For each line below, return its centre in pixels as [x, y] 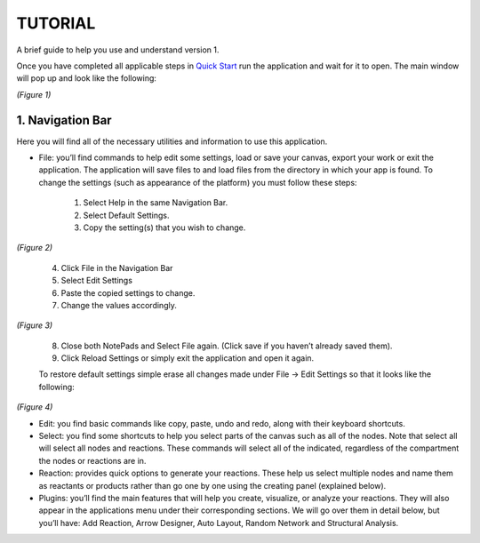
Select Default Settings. [126, 215]
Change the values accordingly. [119, 305]
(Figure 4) [35, 407]
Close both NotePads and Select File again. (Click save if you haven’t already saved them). [227, 346]
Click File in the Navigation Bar [117, 268]
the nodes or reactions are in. [92, 460]
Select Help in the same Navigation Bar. [156, 203]
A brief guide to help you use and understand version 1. [118, 50]
